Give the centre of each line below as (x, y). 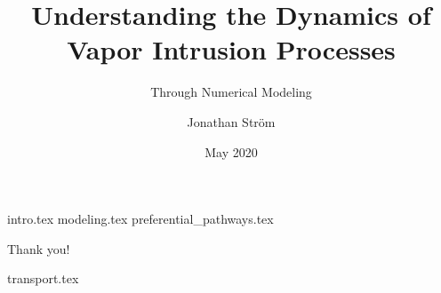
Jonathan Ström (231, 121)
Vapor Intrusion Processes (231, 49)
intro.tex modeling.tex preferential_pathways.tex (140, 219)
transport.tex (43, 278)
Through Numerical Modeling (231, 92)
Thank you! (39, 248)
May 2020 (231, 151)
